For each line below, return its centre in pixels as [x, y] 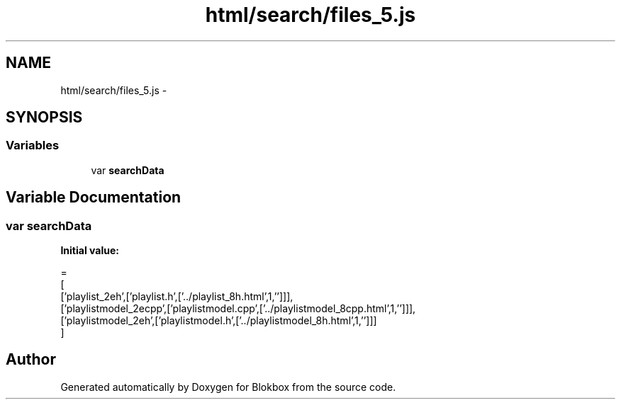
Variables [33, 146]
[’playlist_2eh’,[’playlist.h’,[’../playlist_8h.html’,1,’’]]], [177, 297]
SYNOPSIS [44, 118]
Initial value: [90, 251]
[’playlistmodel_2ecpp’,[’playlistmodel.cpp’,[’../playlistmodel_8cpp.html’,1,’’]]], [238, 309]
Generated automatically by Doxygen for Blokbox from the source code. [228, 387]
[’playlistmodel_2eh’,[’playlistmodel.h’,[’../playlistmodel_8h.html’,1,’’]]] [219, 321]
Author [31, 360]
